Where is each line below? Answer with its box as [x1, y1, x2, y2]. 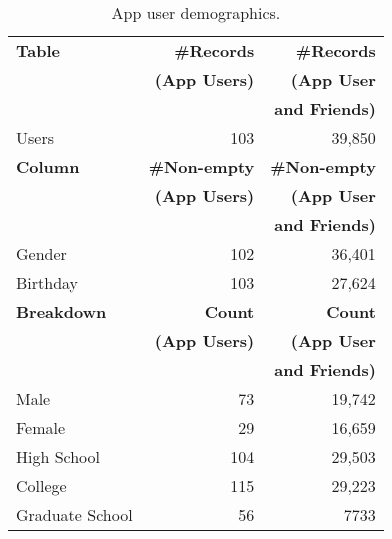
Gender [16, 242, 67, 265]
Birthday [16, 271, 79, 294]
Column [16, 155, 80, 178]
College [16, 474, 67, 497]
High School [16, 445, 101, 468]
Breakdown [16, 300, 107, 323]
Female [16, 416, 66, 439]
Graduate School [16, 503, 133, 526]
